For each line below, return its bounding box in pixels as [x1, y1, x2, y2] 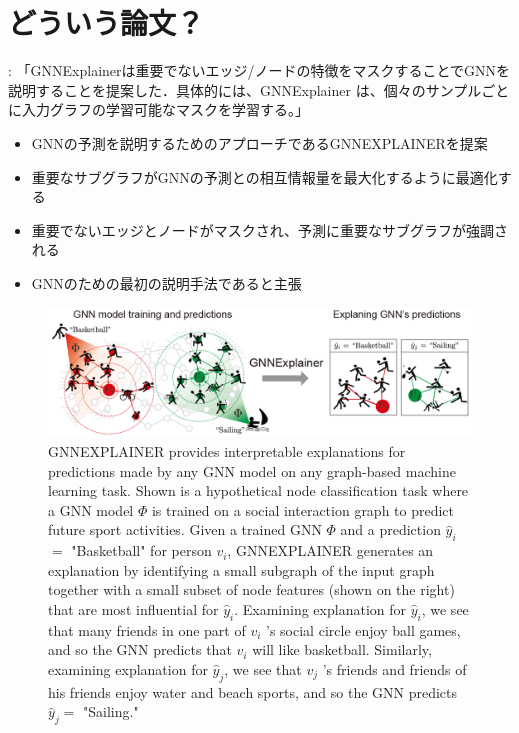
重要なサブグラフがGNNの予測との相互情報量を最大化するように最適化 [31, 166, 498, 187]
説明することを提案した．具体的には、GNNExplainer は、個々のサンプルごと [8, 79, 510, 100]
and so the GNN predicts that [48, 639, 232, 660]
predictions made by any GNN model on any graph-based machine [48, 460, 456, 481]
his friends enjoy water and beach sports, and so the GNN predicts [48, 681, 458, 702]
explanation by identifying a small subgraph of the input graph [48, 559, 435, 580]
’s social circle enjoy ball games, [266, 619, 461, 640]
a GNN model [48, 499, 134, 520]
